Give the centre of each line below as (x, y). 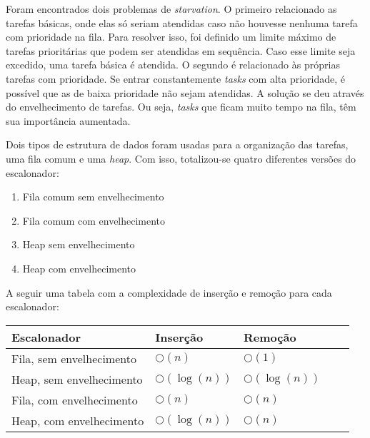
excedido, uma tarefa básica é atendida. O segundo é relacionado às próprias (173, 65)
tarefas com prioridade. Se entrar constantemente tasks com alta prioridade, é (176, 78)
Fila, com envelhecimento (75, 399)
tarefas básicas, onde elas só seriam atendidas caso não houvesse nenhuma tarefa (182, 22)
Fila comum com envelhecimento (94, 220)
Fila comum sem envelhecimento (93, 197)
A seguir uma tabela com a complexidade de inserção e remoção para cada (169, 292)
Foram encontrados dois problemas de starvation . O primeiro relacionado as (171, 9)
